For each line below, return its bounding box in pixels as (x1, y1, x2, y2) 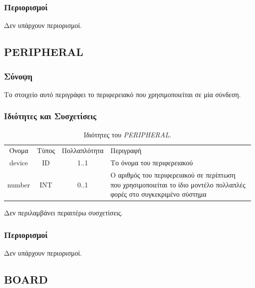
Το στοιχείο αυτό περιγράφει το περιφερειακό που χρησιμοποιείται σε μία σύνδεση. (4, 89, 241, 99)
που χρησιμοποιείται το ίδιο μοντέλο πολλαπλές (110, 179, 246, 189)
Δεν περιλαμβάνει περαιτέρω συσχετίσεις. (4, 208, 123, 218)
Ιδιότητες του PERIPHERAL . (83, 129, 172, 139)
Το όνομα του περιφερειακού (110, 157, 193, 168)
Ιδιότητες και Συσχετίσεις (4, 110, 97, 122)
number (7, 179, 30, 189)
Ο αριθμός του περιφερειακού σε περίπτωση (110, 170, 235, 180)
